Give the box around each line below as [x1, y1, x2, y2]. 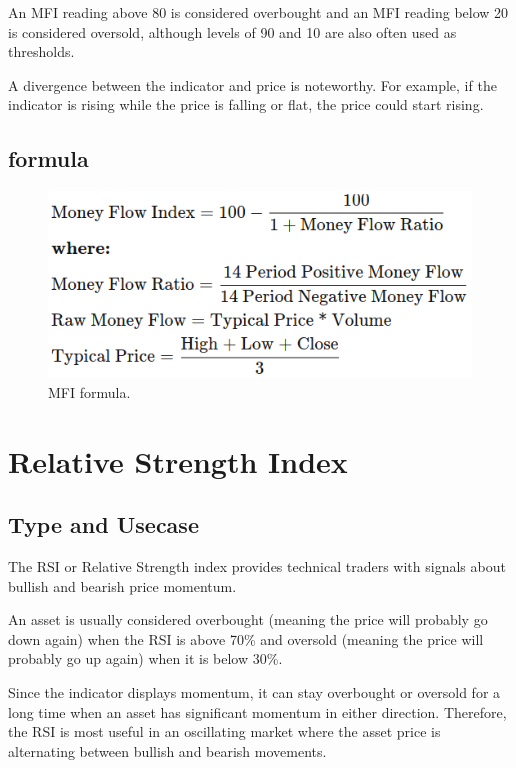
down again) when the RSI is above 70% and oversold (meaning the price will [8, 628, 484, 649]
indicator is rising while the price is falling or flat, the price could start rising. [8, 94, 484, 115]
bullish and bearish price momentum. [8, 575, 237, 596]
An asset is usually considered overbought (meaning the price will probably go [8, 609, 488, 630]
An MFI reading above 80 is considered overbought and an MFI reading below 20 [8, 2, 509, 22]
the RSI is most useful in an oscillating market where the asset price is [8, 721, 441, 742]
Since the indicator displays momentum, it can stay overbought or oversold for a [8, 681, 501, 702]
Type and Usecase [8, 509, 199, 540]
